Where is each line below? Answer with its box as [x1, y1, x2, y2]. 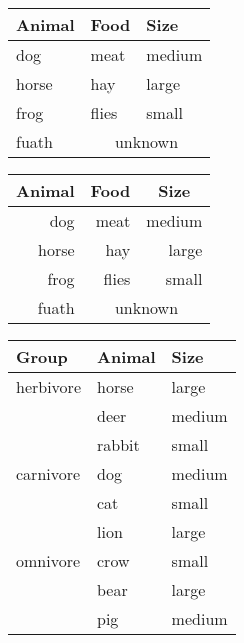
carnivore [16, 462, 81, 485]
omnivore [16, 549, 81, 572]
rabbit [97, 433, 140, 456]
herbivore [16, 375, 81, 398]
